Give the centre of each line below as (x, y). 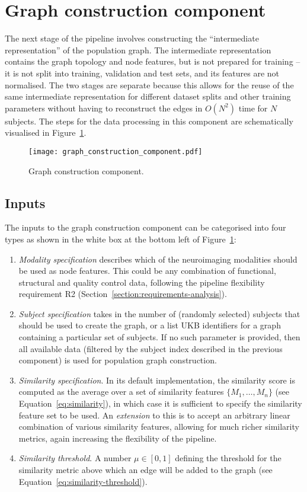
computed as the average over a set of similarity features (121, 392)
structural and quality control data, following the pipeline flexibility (142, 282)
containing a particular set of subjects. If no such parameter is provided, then (159, 337)
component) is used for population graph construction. (118, 360)
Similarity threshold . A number (75, 458)
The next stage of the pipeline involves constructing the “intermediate (132, 38)
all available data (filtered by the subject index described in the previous (151, 348)
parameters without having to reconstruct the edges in (104, 108)
